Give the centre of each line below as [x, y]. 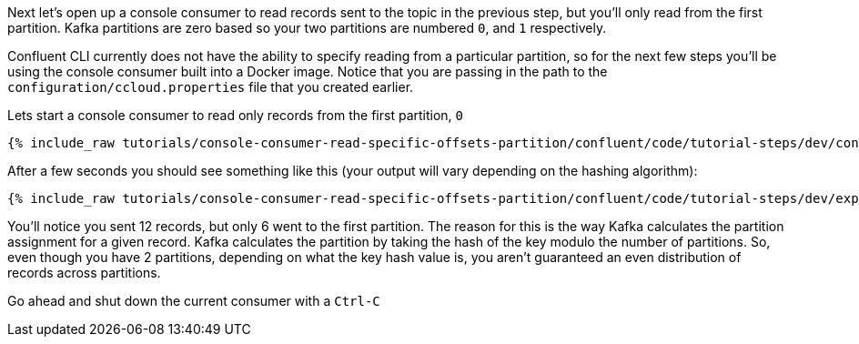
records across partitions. [84, 273]
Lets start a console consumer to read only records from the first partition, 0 [236, 115]
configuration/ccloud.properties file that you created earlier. [211, 87]
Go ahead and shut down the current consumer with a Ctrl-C [194, 301]
